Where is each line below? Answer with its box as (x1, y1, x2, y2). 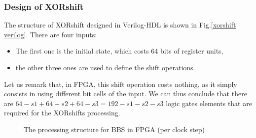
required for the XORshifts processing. (4, 108, 120, 118)
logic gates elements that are (166, 98, 252, 108)
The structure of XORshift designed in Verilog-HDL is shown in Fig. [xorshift (4, 20, 236, 30)
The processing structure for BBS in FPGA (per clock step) (24, 124, 205, 134)
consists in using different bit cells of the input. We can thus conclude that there (4, 88, 247, 99)
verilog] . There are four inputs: (4, 29, 97, 39)
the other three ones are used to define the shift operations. (15, 62, 195, 72)
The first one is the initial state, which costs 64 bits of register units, (15, 46, 223, 56)
